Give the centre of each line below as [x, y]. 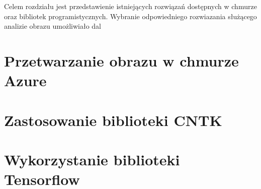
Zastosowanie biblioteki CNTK [113, 120]
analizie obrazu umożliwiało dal [53, 26]
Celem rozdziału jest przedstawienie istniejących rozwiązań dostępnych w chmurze [130, 6]
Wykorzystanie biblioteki [92, 159]
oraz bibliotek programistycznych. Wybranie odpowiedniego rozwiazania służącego [130, 16]
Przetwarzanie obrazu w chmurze [121, 60]
